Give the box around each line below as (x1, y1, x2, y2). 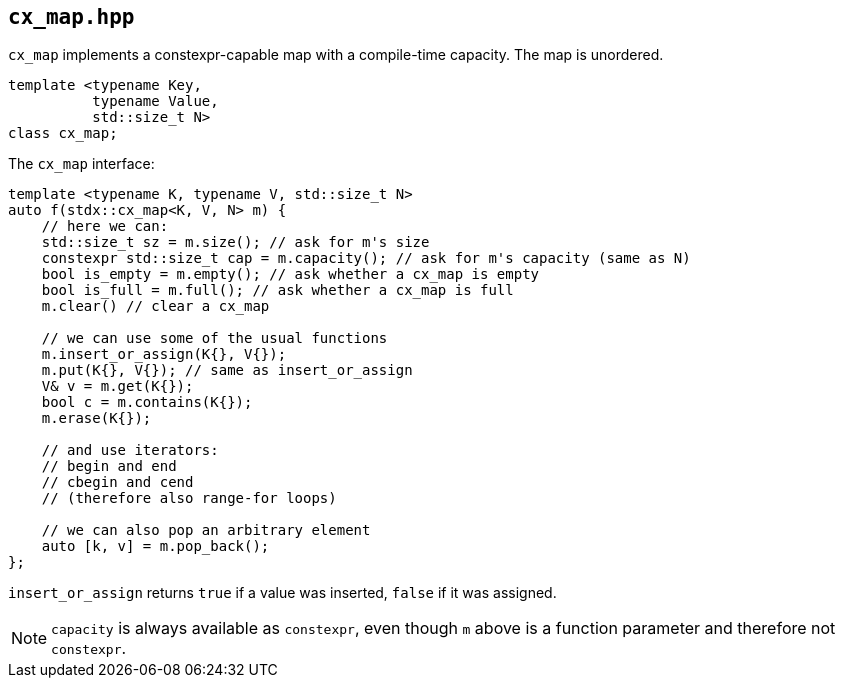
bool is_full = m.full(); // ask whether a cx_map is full (41, 282, 514, 299)
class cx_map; (8, 125, 118, 142)
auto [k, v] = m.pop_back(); (41, 538, 270, 555)
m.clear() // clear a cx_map (41, 298, 270, 315)
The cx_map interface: (8, 155, 155, 173)
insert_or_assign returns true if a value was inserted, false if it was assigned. (8, 584, 557, 602)
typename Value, (92, 93, 219, 110)
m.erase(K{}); (41, 410, 152, 427)
